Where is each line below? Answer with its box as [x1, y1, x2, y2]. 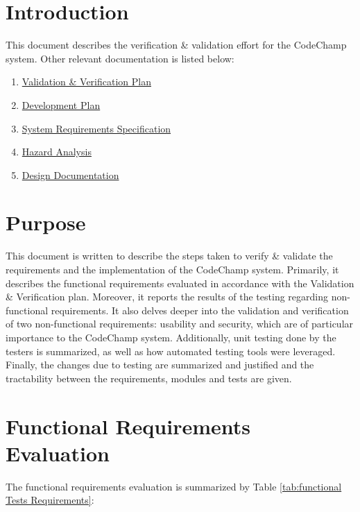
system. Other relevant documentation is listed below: [6, 51, 234, 65]
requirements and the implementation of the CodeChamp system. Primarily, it [6, 262, 339, 276]
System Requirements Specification [22, 121, 171, 135]
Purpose [6, 208, 86, 237]
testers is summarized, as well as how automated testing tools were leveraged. [6, 343, 336, 358]
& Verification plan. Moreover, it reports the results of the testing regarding [6, 289, 328, 304]
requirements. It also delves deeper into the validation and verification [51, 302, 349, 317]
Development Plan [22, 97, 101, 112]
